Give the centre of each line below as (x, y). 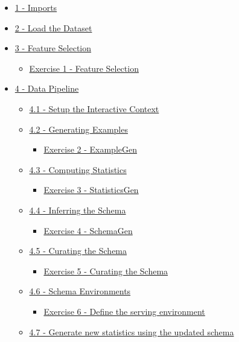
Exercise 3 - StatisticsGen (91, 190)
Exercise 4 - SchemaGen (88, 230)
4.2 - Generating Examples (78, 129)
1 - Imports (36, 7)
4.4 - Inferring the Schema (78, 210)
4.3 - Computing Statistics (78, 169)
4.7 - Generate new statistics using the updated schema (132, 331)
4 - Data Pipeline (47, 88)
